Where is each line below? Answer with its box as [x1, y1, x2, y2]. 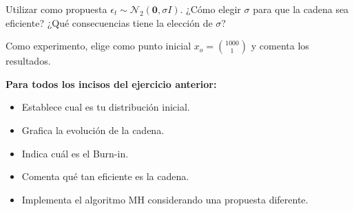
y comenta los [251, 38, 309, 53]
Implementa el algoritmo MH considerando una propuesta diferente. [21, 192, 309, 206]
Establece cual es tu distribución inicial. [21, 100, 190, 114]
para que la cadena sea [253, 2, 349, 16]
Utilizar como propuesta [6, 2, 107, 16]
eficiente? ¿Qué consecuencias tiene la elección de [6, 15, 213, 30]
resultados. [6, 54, 51, 68]
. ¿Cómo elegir [180, 2, 241, 16]
